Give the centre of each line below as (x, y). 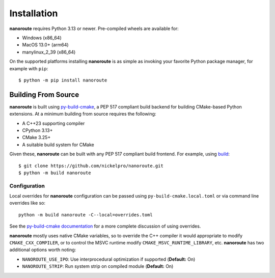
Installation (34, 13)
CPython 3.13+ (37, 130)
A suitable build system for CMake (58, 145)
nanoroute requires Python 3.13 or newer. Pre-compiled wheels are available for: (94, 29)
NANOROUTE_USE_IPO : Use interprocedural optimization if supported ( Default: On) (109, 259)
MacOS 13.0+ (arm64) (45, 45)
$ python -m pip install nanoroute (63, 80)
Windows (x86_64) (42, 38)
